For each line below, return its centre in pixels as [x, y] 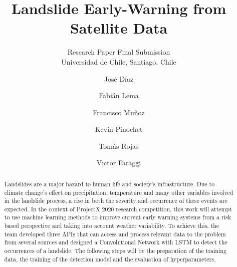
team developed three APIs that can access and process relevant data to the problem [115, 234]
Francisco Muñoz [119, 112]
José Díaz [119, 78]
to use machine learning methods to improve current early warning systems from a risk [117, 217]
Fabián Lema [119, 95]
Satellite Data [119, 28]
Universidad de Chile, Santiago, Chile [119, 61]
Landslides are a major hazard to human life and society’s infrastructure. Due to [109, 184]
